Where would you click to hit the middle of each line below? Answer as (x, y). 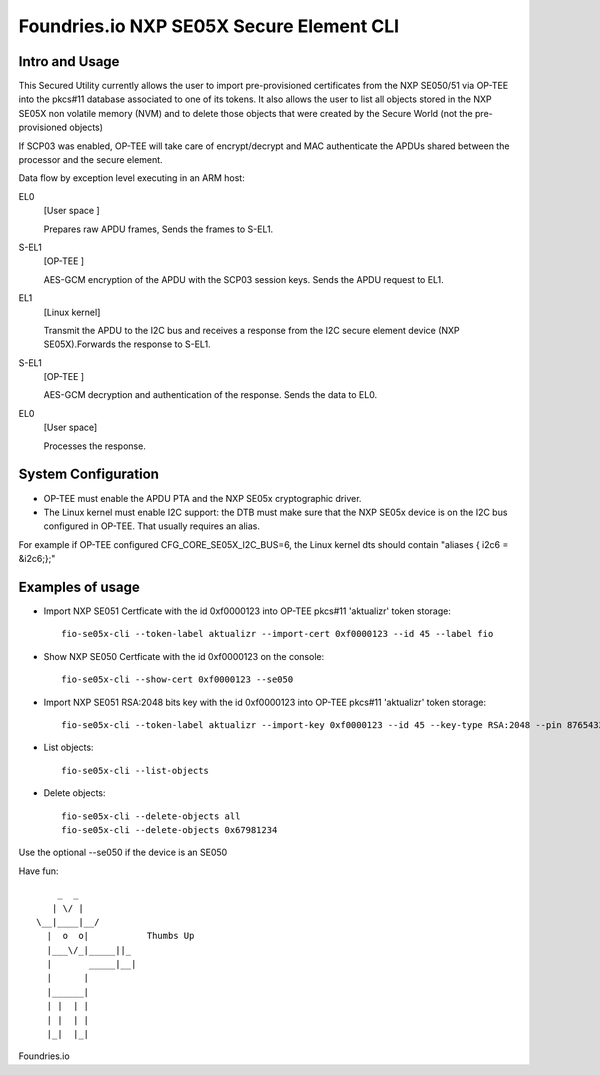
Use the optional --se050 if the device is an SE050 (123, 852)
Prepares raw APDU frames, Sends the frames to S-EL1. (158, 229)
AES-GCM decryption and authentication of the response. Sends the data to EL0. (210, 395)
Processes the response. (95, 446)
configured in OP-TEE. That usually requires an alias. (151, 526)
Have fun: (38, 871)
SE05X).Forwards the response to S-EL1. (127, 344)
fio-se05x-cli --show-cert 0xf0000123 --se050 (177, 679)
